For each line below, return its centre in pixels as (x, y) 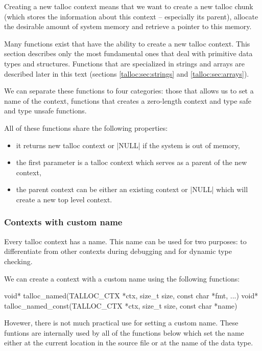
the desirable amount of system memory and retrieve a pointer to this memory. (128, 26)
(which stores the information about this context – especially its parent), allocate (131, 16)
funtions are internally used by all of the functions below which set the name (124, 332)
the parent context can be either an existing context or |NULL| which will (132, 189)
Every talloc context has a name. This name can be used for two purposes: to (125, 241)
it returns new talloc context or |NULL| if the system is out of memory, (128, 145)
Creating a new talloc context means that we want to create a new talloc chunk (129, 6)
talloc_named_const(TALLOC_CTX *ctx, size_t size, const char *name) (121, 305)
